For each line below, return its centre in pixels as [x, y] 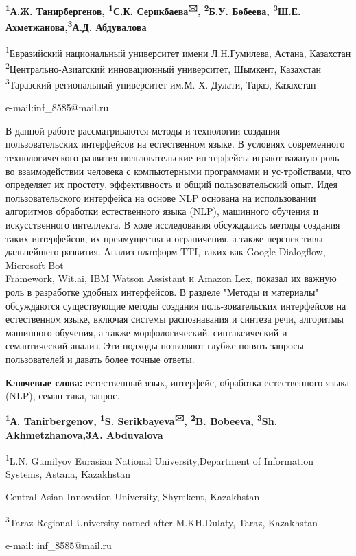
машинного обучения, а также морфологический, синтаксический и [146, 332]
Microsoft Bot [35, 265]
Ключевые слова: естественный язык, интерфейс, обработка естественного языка [178, 382]
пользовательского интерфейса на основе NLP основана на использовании [161, 197]
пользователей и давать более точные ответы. [100, 359]
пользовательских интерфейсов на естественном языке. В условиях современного [175, 144]
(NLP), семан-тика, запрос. [63, 396]
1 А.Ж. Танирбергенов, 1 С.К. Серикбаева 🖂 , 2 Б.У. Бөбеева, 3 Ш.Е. [153, 10]
